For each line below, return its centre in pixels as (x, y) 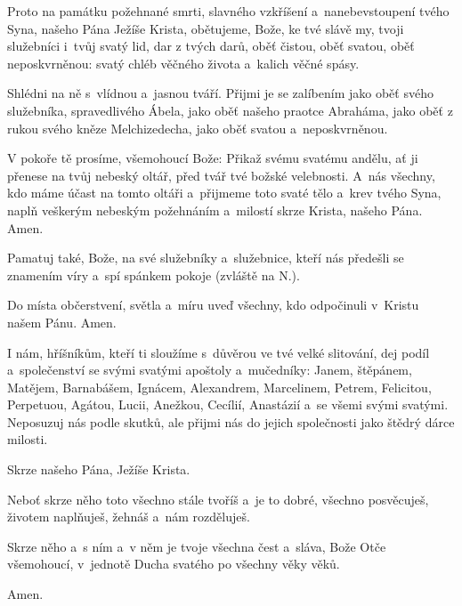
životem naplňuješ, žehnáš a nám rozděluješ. (129, 517)
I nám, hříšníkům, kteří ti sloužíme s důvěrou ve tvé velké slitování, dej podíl (219, 352)
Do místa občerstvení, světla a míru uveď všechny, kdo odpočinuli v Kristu (213, 305)
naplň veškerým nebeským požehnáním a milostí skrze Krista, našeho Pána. (215, 210)
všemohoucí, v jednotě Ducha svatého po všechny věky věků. (174, 564)
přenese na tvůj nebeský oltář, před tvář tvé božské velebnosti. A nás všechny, (221, 175)
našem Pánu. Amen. (62, 322)
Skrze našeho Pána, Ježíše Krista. (99, 469)
